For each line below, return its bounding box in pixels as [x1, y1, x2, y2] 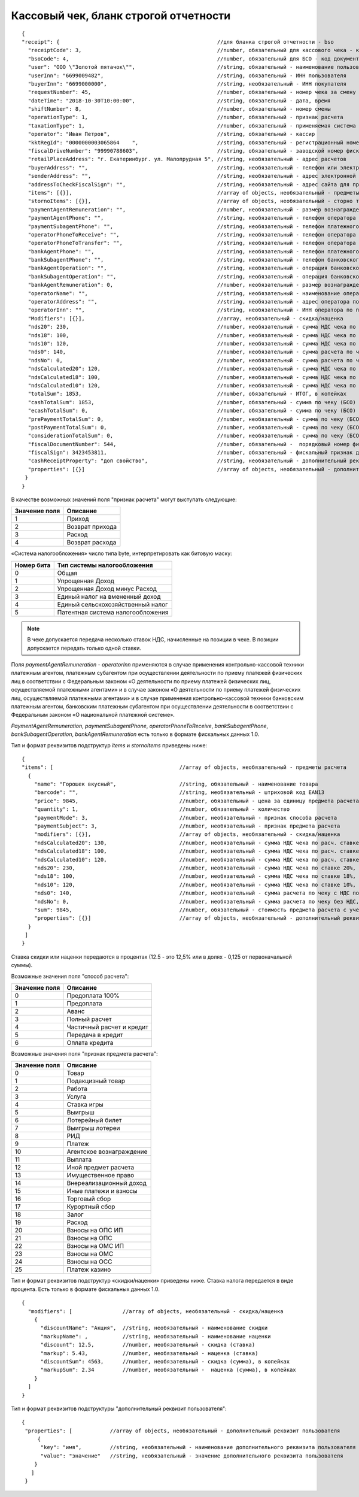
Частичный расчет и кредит [66, 1023, 149, 1031]
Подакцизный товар [66, 1077, 126, 1085]
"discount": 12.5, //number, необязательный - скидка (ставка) [40, 1341, 255, 1348]
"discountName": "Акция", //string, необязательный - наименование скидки [40, 1325, 268, 1332]
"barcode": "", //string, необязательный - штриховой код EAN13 [34, 789, 325, 796]
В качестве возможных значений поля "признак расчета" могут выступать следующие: [11, 496, 237, 503]
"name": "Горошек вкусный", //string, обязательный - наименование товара [34, 781, 318, 787]
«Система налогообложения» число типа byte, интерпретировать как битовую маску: [11, 550, 233, 557]
